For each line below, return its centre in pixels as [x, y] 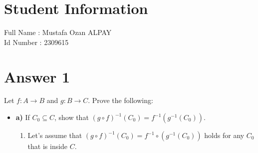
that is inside [48, 146]
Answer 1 [37, 76]
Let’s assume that [55, 135]
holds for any [224, 135]
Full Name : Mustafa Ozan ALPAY [58, 32]
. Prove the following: [121, 100]
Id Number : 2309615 [36, 42]
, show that [71, 117]
